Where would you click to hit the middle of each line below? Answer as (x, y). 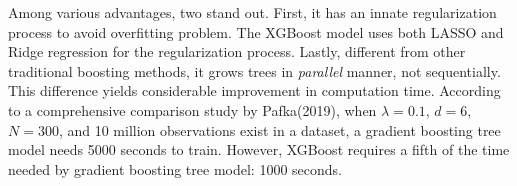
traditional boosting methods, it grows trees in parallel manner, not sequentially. (254, 70)
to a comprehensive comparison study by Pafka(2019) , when (192, 109)
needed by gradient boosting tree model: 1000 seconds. (175, 168)
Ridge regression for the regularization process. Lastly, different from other (237, 51)
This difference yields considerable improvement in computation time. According (254, 90)
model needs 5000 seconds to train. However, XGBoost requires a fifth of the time (259, 149)
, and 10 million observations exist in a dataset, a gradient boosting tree (279, 129)
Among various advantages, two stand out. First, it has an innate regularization (252, 12)
